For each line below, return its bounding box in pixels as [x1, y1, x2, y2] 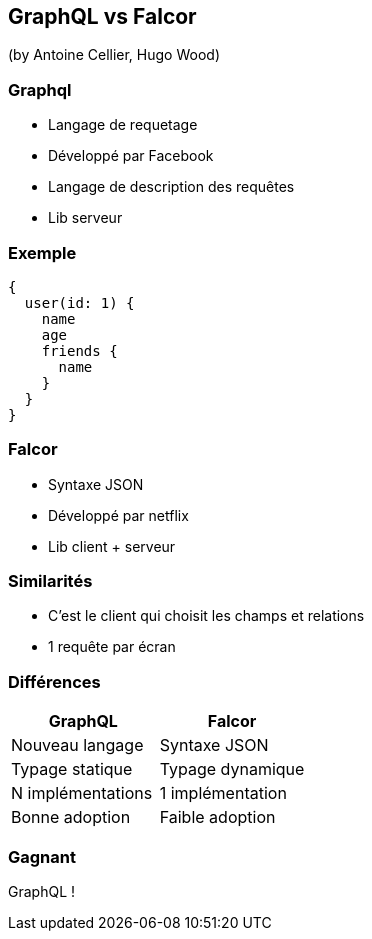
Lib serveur [48, 209, 123, 227]
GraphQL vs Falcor [8, 4, 197, 29]
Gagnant [8, 846, 76, 867]
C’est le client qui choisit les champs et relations [48, 607, 365, 625]
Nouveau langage [11, 735, 144, 756]
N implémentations [11, 783, 153, 804]
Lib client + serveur [48, 537, 176, 555]
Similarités [8, 571, 93, 592]
